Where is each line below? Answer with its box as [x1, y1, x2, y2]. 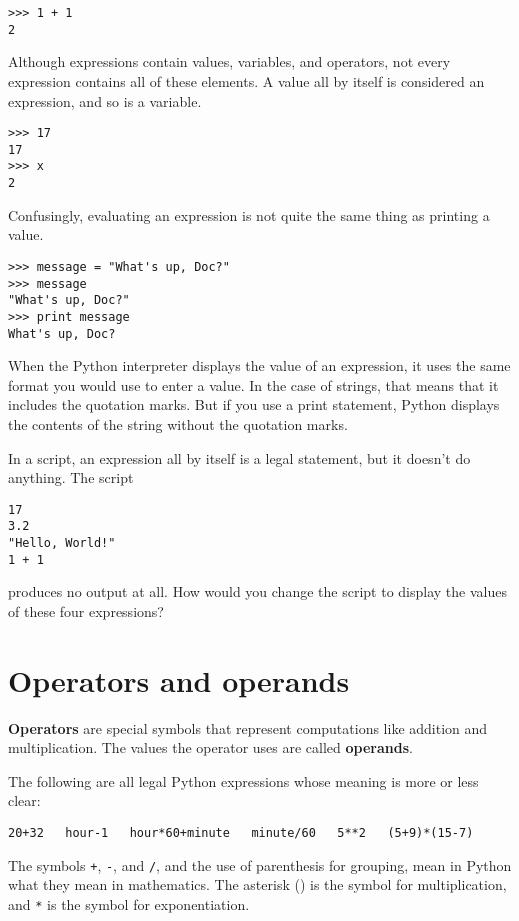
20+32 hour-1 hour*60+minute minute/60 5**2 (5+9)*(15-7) [8, 826, 474, 841]
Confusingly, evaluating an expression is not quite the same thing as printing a [8, 204, 490, 225]
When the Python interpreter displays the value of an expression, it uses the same [8, 355, 511, 376]
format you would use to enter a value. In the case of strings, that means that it [8, 374, 499, 395]
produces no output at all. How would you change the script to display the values [8, 581, 507, 602]
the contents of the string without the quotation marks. [8, 413, 348, 434]
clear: [8, 790, 41, 811]
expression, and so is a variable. [8, 90, 202, 111]
